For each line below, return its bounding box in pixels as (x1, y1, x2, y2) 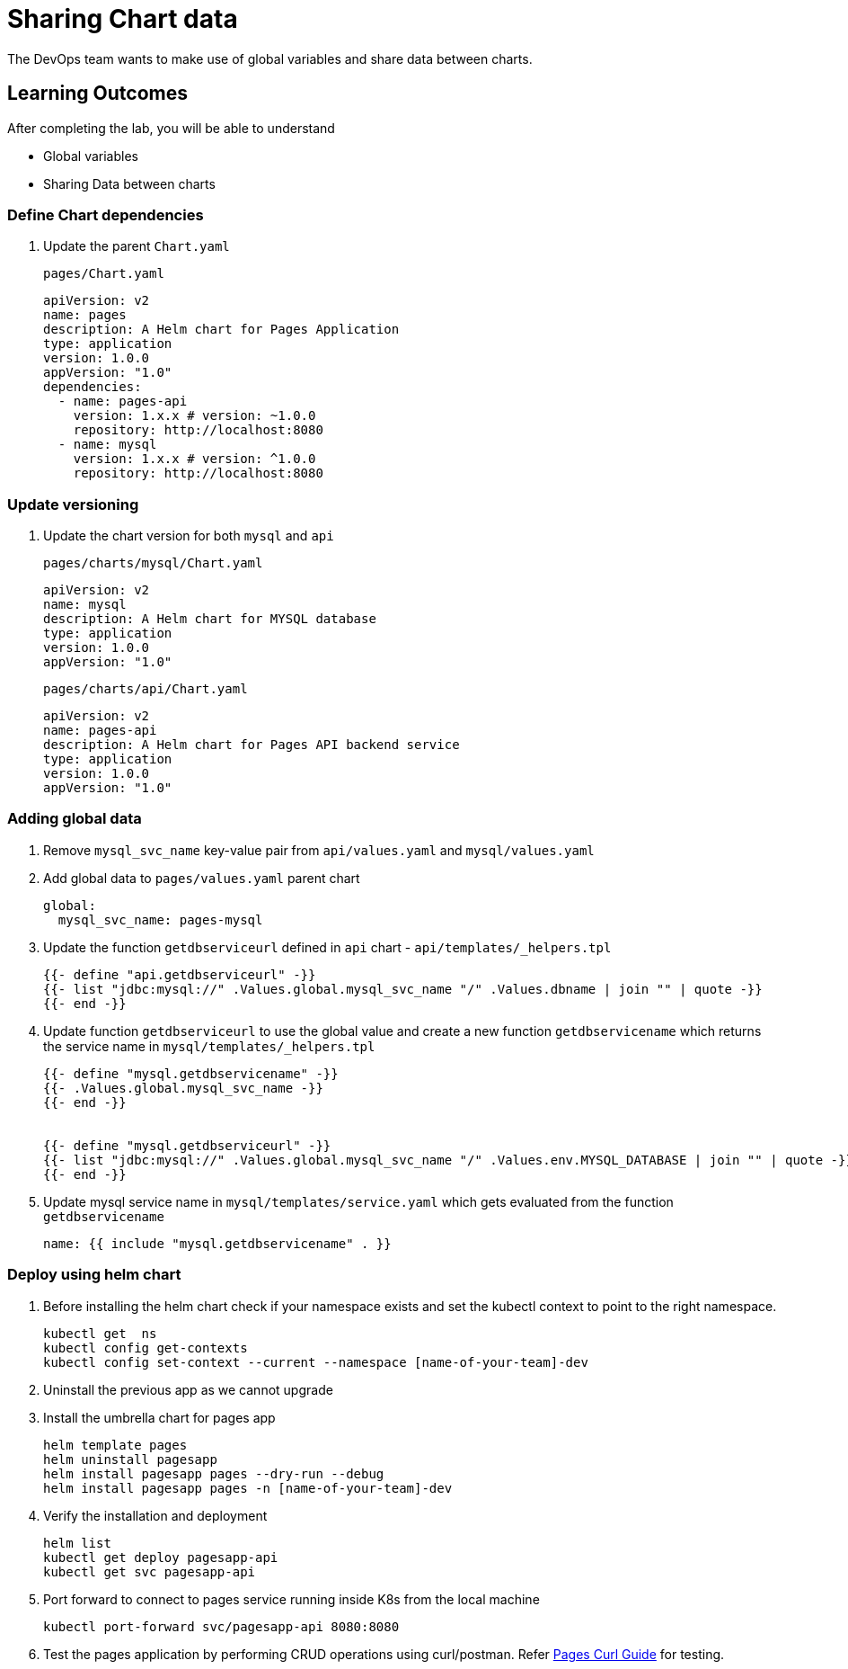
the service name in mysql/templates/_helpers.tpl (43, 1038, 375, 1054)
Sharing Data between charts (43, 175, 216, 192)
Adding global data (7, 809, 142, 828)
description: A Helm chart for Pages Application (43, 322, 400, 337)
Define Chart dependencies (7, 205, 204, 224)
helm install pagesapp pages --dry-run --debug (43, 1466, 384, 1481)
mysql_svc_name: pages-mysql (57, 912, 263, 927)
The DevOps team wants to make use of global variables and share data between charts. (7, 50, 533, 67)
